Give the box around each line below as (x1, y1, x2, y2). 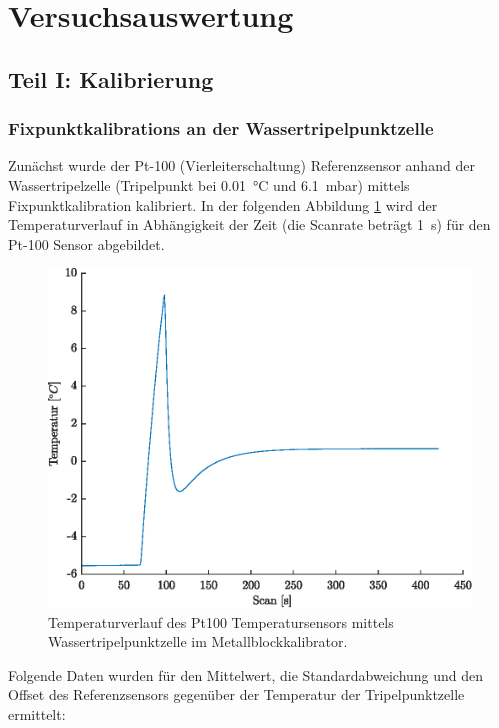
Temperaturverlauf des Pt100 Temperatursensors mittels (48, 611, 394, 632)
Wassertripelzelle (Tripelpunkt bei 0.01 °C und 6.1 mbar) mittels (8, 174, 410, 195)
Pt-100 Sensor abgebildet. (8, 233, 165, 254)
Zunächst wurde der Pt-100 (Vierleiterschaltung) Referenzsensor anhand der (8, 155, 475, 176)
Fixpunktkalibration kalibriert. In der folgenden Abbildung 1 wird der (8, 194, 438, 215)
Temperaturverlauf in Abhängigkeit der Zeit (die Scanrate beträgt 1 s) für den (8, 214, 491, 235)
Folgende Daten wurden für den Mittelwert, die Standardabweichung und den (8, 664, 484, 685)
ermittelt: (8, 704, 66, 725)
